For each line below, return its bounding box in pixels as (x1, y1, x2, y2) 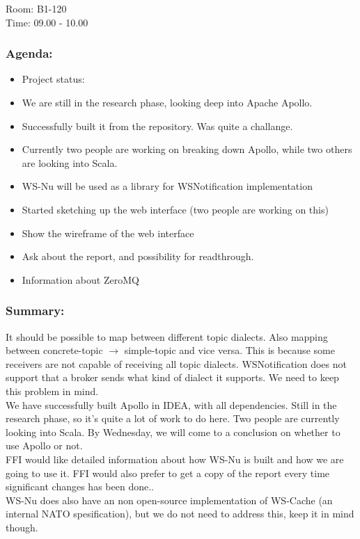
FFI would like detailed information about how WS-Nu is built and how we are (6, 451, 344, 466)
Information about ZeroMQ (22, 272, 139, 287)
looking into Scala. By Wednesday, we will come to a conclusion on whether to (6, 424, 341, 439)
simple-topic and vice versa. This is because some (124, 343, 335, 357)
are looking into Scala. (22, 155, 118, 170)
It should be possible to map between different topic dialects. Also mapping (6, 329, 328, 344)
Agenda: (6, 45, 53, 62)
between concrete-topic (6, 343, 103, 357)
